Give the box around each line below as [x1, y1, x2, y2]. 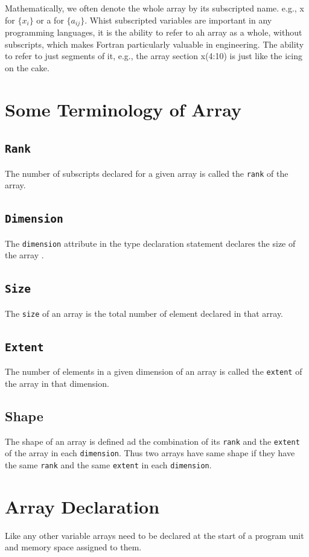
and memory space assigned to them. [5, 541, 142, 553]
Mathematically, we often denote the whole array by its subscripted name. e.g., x [5, 2, 304, 14]
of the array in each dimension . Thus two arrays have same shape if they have [5, 447, 295, 459]
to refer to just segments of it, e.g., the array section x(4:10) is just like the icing [5, 49, 302, 62]
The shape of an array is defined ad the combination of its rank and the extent [5, 434, 300, 447]
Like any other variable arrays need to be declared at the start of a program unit [5, 529, 304, 541]
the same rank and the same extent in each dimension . [5, 458, 212, 471]
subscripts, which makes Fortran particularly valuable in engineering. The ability [5, 37, 304, 50]
